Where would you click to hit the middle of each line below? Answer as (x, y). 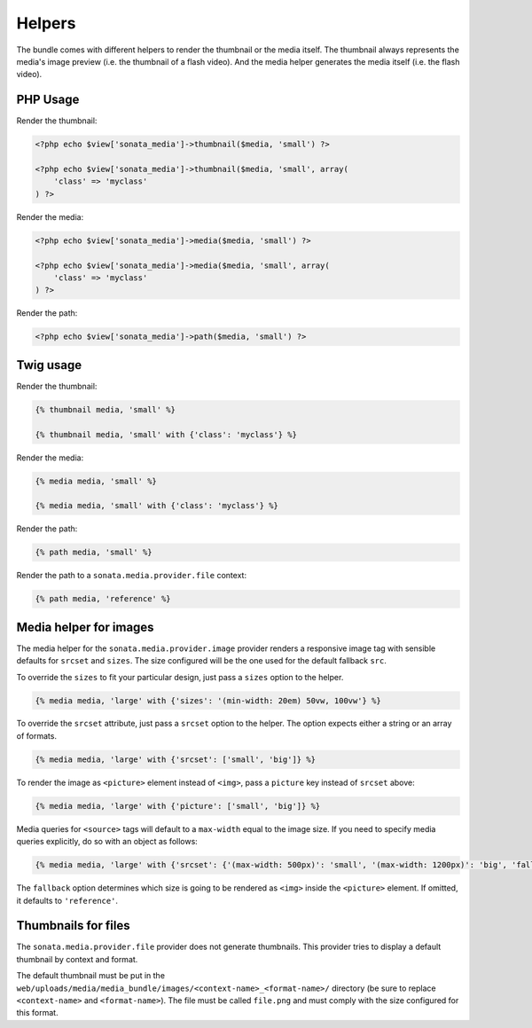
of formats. (37, 735)
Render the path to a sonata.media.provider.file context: (132, 576)
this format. (37, 1013)
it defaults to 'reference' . (67, 900)
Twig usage (49, 365)
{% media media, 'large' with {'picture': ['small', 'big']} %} (178, 806)
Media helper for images (85, 627)
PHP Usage (48, 100)
